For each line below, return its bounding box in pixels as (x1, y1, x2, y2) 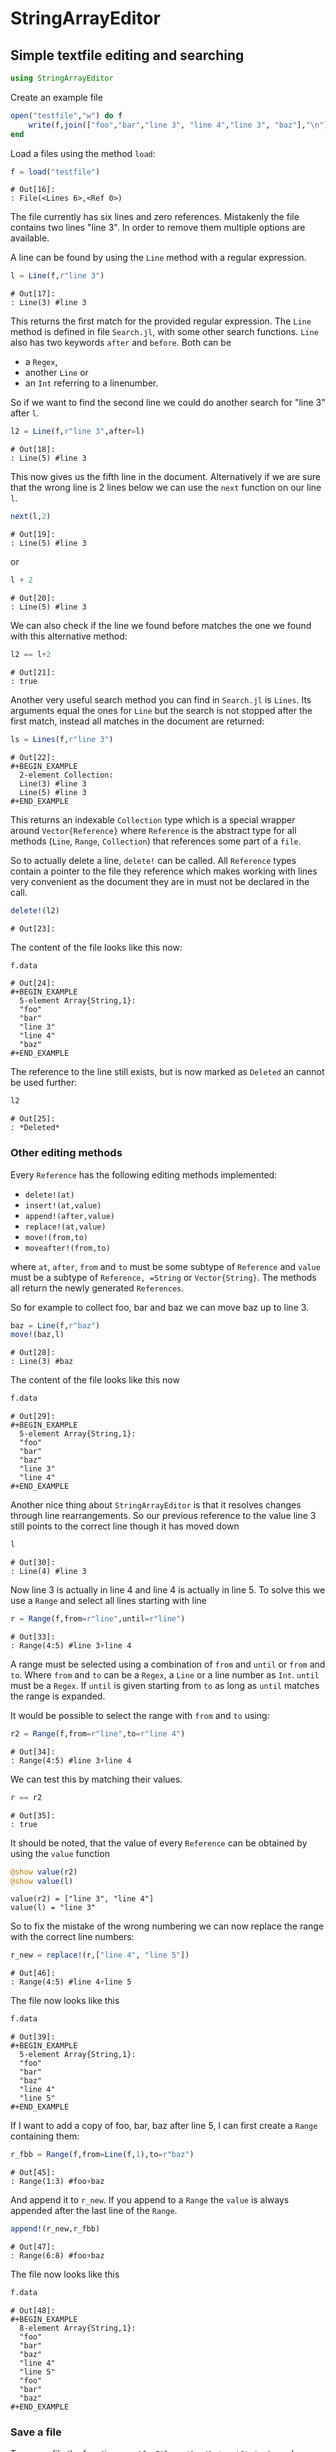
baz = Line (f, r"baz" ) (10, 1320, 101, 1331)
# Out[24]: (10, 978, 56, 989)
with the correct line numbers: (10, 1931, 135, 1943)
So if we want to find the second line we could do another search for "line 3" (10, 397, 326, 409)
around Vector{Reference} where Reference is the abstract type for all (10, 824, 297, 836)
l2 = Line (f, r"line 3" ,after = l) (10, 427, 145, 437)
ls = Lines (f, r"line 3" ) (10, 734, 114, 744)
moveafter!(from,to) (24, 1243, 111, 1253)
